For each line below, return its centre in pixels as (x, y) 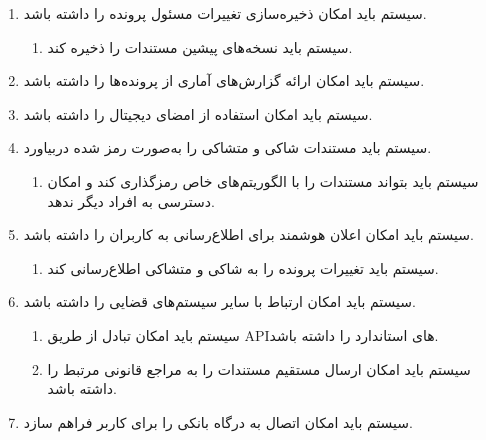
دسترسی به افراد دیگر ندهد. (131, 200)
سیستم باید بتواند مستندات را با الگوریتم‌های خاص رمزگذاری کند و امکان (263, 180)
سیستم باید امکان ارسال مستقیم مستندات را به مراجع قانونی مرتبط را (259, 368)
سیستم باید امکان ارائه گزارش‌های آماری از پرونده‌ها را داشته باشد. (224, 80)
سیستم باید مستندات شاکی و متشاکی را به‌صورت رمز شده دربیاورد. (227, 147)
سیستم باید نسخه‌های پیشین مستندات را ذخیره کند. (200, 46)
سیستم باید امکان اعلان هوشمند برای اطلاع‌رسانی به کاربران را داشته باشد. (248, 234)
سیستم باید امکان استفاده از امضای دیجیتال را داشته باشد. (198, 113)
